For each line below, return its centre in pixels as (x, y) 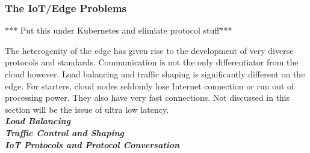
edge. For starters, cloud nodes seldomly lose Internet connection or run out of (150, 85)
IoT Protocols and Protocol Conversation (92, 144)
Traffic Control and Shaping (64, 132)
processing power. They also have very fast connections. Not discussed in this (147, 97)
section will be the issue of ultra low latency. (87, 109)
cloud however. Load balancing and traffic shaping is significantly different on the (155, 74)
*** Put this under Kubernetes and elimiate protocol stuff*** (119, 30)
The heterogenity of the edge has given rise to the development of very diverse (149, 50)
